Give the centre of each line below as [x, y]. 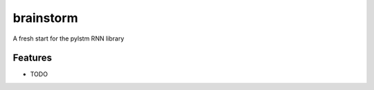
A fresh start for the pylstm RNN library [69, 38]
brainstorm [45, 18]
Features [32, 58]
